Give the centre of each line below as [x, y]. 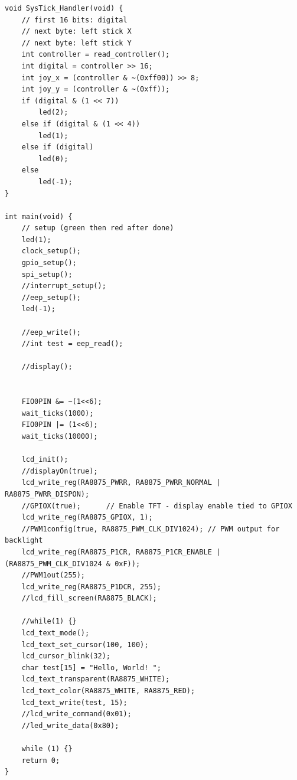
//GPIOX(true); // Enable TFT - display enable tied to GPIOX [157, 506]
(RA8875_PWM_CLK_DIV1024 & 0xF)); [73, 564]
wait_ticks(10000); [60, 436]
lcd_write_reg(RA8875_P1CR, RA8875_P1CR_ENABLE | [121, 552]
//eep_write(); [51, 332]
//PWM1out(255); [53, 575]
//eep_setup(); [51, 297]
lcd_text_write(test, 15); [74, 702]
